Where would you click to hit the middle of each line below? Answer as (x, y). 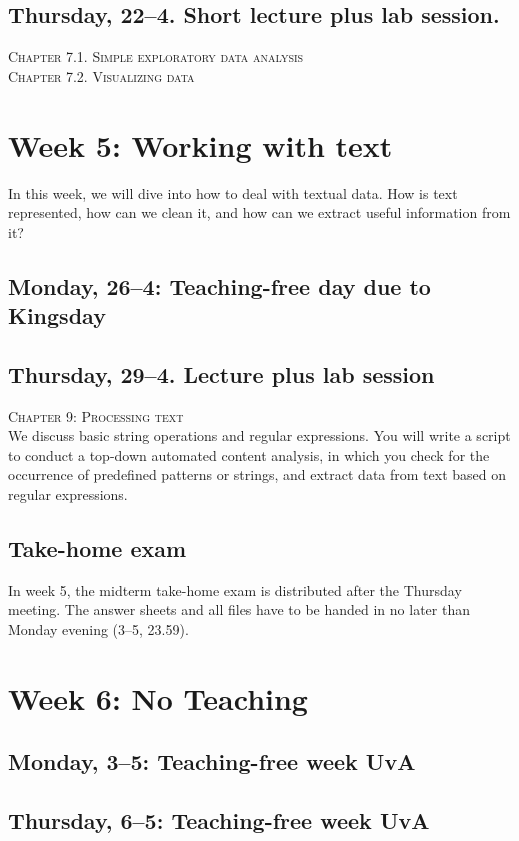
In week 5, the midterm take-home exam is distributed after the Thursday (235, 589)
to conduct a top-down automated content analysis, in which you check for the (249, 454)
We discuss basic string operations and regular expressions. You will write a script (259, 435)
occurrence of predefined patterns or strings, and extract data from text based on (257, 474)
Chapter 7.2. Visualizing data (101, 75)
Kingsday (57, 315)
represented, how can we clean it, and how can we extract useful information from (259, 212)
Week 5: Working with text (200, 144)
